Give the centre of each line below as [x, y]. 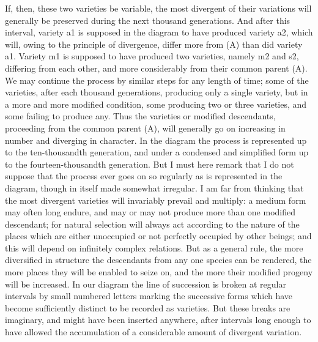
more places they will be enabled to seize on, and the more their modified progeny [159, 272]
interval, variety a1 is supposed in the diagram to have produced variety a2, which [159, 32]
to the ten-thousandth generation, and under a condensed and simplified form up [157, 152]
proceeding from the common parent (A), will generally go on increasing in [145, 128]
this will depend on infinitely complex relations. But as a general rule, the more [154, 247]
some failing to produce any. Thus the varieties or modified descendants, [140, 116]
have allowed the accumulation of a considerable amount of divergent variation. [153, 332]
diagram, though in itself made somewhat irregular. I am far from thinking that [154, 188]
